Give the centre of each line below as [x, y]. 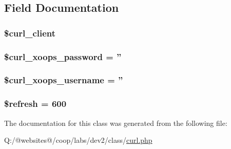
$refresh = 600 [35, 104]
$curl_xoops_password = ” [63, 56]
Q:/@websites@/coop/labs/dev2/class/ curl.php [78, 140]
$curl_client [30, 33]
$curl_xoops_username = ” [64, 80]
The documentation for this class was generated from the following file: [116, 123]
